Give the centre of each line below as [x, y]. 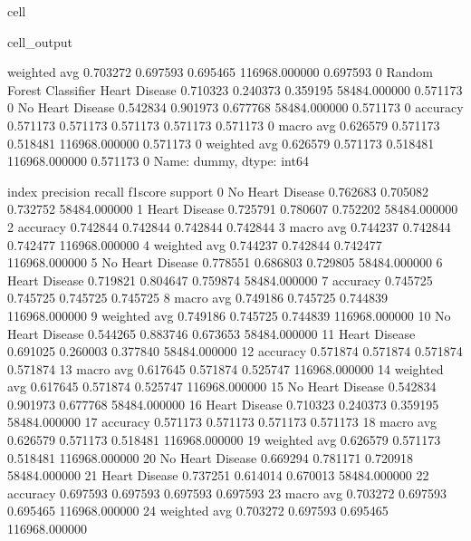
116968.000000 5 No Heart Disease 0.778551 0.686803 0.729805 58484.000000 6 [225, 262]
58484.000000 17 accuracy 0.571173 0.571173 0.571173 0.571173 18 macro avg [222, 422]
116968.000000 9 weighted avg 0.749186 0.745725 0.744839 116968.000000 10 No [229, 315]
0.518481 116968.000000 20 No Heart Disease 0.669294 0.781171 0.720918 [210, 457]
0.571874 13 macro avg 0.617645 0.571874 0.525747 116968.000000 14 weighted [226, 368]
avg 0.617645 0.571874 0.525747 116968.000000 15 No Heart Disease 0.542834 [222, 386]
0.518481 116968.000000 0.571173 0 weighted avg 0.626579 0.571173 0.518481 [221, 143]
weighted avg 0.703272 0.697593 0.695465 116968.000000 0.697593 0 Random [220, 72]
